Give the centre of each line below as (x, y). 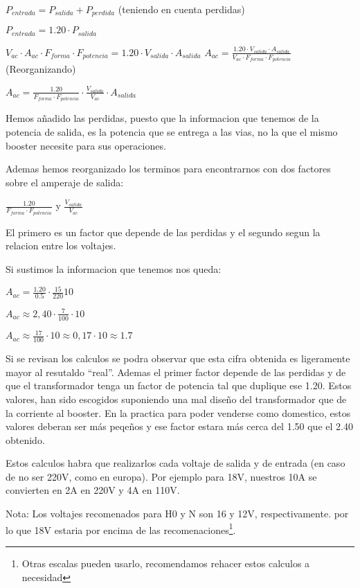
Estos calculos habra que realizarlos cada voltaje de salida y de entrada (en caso (175, 463)
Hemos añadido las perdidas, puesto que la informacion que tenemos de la (162, 118)
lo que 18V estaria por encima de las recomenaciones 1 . (121, 528)
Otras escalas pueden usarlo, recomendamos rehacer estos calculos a (166, 563)
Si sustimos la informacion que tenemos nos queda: (114, 269)
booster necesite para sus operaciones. (86, 145)
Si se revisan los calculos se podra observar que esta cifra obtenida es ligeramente (178, 358)
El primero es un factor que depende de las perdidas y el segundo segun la (163, 232)
